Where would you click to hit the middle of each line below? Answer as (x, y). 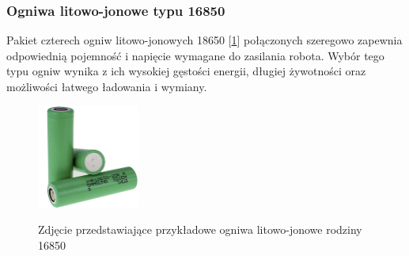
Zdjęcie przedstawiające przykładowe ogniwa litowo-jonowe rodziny (200, 229)
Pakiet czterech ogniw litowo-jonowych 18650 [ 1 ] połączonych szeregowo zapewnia (204, 40)
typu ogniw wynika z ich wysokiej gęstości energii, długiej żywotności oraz (186, 71)
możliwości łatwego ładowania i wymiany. (107, 86)
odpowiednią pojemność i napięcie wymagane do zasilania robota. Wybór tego (195, 55)
